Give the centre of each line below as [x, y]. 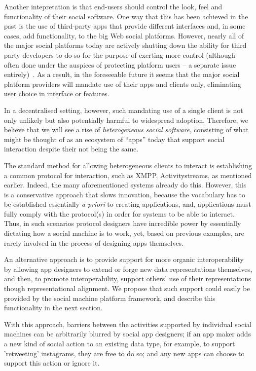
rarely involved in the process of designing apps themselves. [94, 242]
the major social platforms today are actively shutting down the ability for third [125, 45]
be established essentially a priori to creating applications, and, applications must [128, 204]
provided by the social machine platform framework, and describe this [110, 298]
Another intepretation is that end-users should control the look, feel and [113, 6]
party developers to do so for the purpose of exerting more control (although [120, 55]
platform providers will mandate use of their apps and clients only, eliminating [123, 84]
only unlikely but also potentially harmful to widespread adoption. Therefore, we [126, 120]
